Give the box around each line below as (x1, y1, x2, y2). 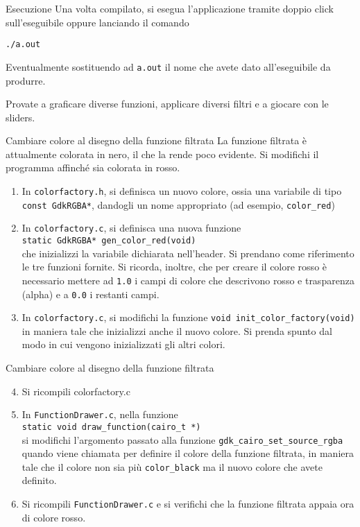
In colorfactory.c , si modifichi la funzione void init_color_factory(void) (22, 310, 355, 325)
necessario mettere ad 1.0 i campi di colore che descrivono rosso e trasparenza (22, 273, 354, 287)
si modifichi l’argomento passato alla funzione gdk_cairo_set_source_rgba (22, 432, 343, 447)
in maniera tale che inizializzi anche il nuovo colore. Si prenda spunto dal (22, 323, 332, 338)
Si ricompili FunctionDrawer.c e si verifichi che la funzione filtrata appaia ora (22, 496, 354, 511)
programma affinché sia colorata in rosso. (6, 160, 180, 175)
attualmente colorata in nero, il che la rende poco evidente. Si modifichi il (6, 146, 319, 161)
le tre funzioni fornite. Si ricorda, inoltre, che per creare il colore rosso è (22, 259, 327, 274)
